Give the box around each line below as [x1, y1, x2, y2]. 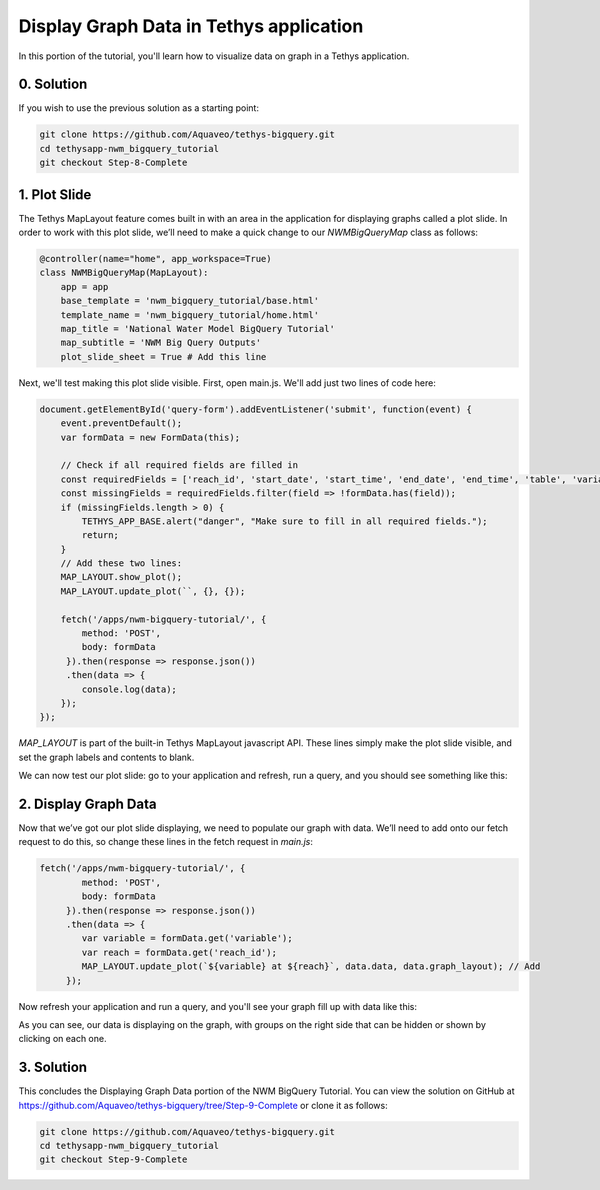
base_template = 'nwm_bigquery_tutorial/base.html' [60, 295, 320, 307]
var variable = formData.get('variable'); [81, 933, 294, 944]
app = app [60, 281, 109, 292]
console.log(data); [81, 683, 177, 695]
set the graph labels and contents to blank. [18, 751, 195, 763]
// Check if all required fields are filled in [60, 460, 299, 471]
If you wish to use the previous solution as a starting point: [18, 102, 260, 114]
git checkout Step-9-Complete [39, 1154, 188, 1165]
